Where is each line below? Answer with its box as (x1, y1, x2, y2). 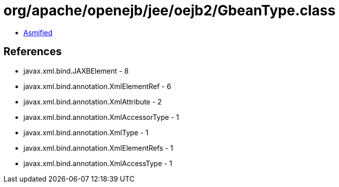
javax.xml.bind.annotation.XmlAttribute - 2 (23, 97, 162, 106)
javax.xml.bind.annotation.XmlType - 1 (23, 128, 149, 137)
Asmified (23, 28, 53, 37)
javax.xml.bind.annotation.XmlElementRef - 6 (23, 82, 171, 91)
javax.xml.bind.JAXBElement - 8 (23, 66, 129, 75)
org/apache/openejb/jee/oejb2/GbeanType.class (3, 2, 336, 19)
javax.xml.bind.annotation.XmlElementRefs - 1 (23, 143, 173, 152)
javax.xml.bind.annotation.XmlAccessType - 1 (23, 159, 172, 168)
